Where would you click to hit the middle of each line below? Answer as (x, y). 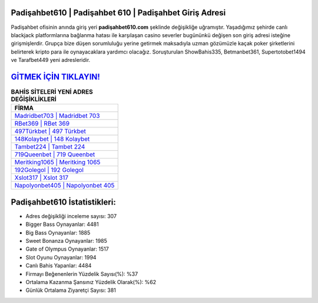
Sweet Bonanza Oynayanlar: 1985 (66, 241)
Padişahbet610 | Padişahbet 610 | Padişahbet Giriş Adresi (118, 13)
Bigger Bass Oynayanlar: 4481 (62, 225)
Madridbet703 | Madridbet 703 (57, 116)
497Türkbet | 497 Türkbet (50, 131)
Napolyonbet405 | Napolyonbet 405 (64, 186)
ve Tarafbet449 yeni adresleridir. (51, 60)
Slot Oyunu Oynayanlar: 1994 (61, 257)
